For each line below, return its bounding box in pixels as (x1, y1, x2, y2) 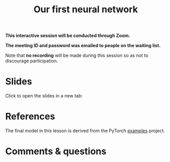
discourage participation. (5, 58, 58, 64)
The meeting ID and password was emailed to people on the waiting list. (5, 43, 161, 49)
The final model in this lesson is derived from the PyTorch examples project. (5, 128, 165, 134)
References (5, 111, 55, 123)
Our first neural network (33, 4, 138, 15)
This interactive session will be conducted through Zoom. (5, 32, 130, 39)
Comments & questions (5, 146, 107, 157)
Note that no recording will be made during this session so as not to (5, 52, 149, 58)
